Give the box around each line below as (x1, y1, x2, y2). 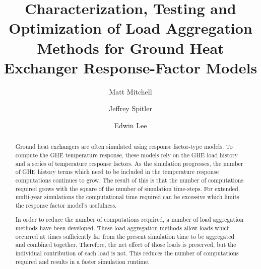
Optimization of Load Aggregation (9, 18, 252, 38)
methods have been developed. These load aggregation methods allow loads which (15, 224, 230, 232)
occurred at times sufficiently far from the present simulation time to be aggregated (15, 232, 235, 240)
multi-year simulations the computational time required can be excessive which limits (15, 193, 239, 201)
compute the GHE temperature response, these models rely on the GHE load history (15, 150, 238, 159)
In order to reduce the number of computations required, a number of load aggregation (15, 215, 243, 224)
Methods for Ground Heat (37, 37, 224, 58)
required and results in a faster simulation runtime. (15, 257, 150, 265)
